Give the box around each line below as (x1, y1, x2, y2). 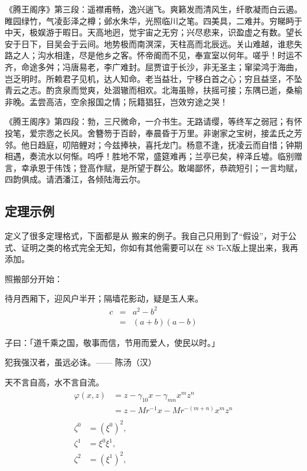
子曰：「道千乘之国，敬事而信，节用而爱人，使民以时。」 (5, 336, 220, 348)
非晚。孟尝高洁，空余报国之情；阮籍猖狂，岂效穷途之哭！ (5, 95, 228, 107)
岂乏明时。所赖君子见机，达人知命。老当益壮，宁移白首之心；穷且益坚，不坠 (5, 72, 302, 84)
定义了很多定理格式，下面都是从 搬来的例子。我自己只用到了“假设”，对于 (5, 230, 288, 242)
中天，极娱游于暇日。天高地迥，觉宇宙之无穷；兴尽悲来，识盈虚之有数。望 (5, 26, 294, 38)
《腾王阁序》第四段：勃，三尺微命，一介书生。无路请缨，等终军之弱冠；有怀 (5, 115, 302, 127)
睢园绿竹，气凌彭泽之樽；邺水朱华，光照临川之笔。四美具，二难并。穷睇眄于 (5, 14, 302, 27)
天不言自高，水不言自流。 (5, 375, 104, 388)
